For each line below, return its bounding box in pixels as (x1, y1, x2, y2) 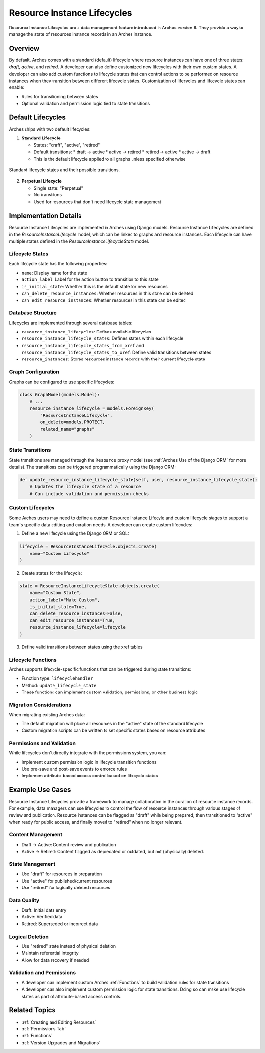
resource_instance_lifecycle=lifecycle (29, 624, 126, 630)
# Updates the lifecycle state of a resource (29, 484, 141, 490)
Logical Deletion (9, 933, 49, 940)
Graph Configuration (9, 368, 60, 375)
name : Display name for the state (21, 270, 88, 276)
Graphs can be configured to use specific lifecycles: (9, 379, 115, 385)
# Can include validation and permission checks (29, 491, 149, 496)
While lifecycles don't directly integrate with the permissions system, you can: (9, 750, 167, 756)
